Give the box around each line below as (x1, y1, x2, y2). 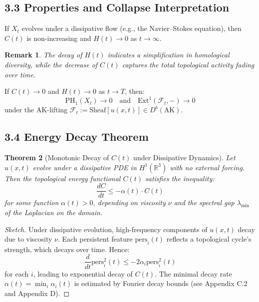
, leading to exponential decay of (33, 268, 133, 279)
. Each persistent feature (58, 234, 133, 244)
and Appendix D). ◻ (4, 288, 70, 298)
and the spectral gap (174, 197, 235, 208)
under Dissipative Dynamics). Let (133, 152, 236, 163)
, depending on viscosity (93, 197, 166, 208)
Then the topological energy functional (4, 173, 121, 183)
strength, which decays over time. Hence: (4, 244, 130, 254)
